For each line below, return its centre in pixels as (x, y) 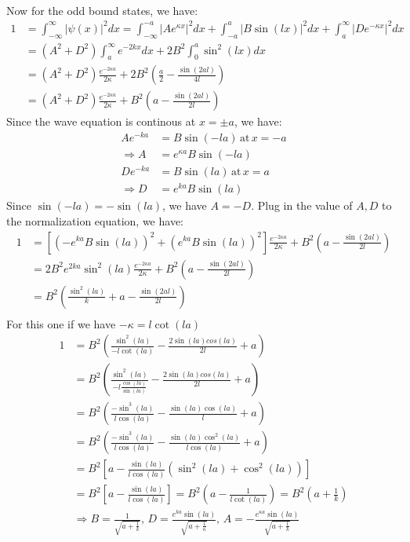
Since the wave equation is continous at (101, 121)
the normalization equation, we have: (95, 220)
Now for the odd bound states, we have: (102, 10)
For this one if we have (61, 323)
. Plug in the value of (302, 205)
